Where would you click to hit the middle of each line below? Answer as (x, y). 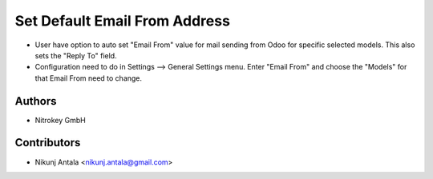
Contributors (48, 143)
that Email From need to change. (89, 78)
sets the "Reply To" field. (76, 55)
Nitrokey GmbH (60, 120)
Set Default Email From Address (122, 21)
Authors (36, 101)
